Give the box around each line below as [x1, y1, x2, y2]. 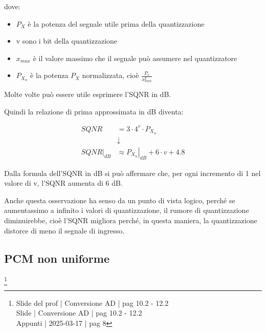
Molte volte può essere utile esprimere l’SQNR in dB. [4, 89, 171, 100]
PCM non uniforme [4, 250, 110, 266]
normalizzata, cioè [82, 70, 139, 81]
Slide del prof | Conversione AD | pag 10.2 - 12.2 [16, 297, 169, 308]
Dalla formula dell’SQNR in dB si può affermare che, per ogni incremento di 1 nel [4, 167, 261, 178]
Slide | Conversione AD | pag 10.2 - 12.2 [16, 307, 142, 318]
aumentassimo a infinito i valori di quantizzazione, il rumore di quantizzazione [4, 205, 249, 216]
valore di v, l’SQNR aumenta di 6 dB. [4, 178, 123, 188]
